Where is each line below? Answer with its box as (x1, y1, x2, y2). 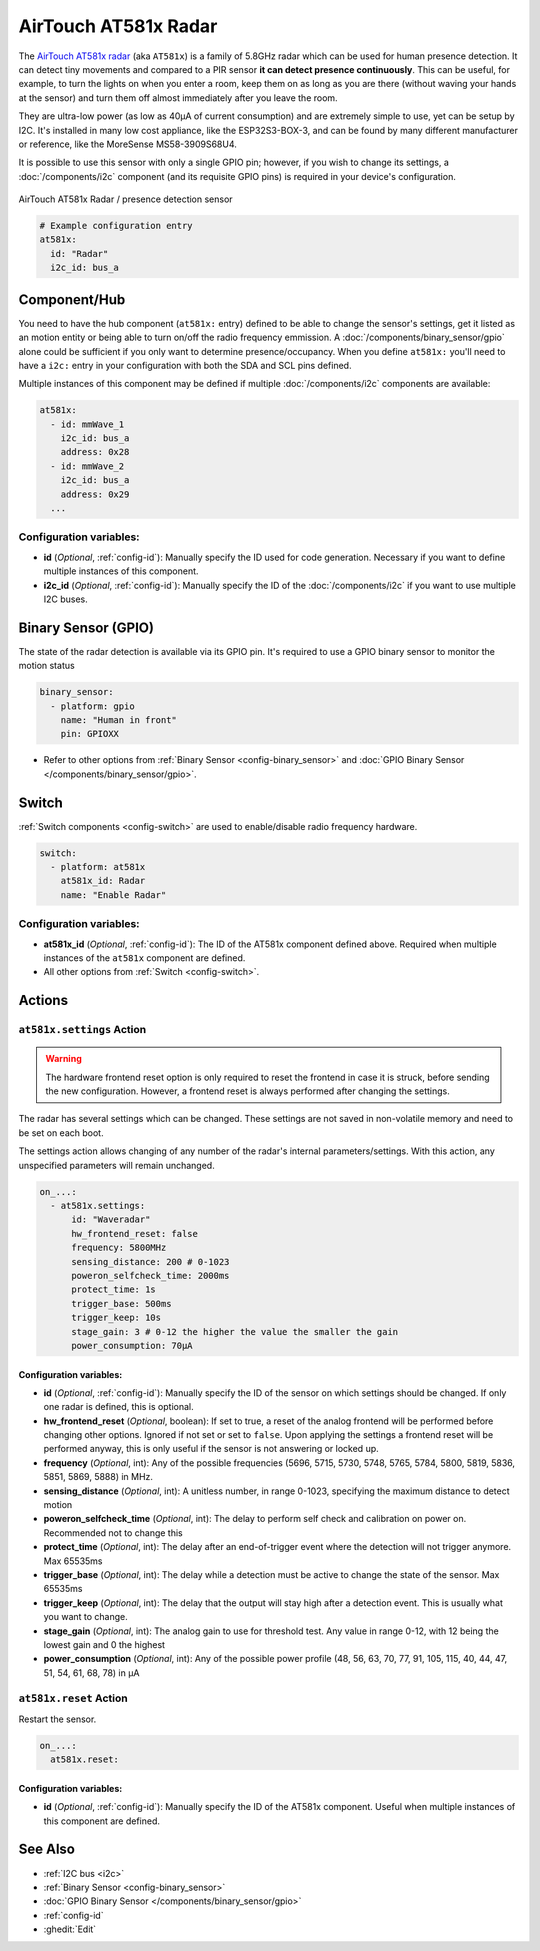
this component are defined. (43, 1815, 160, 1827)
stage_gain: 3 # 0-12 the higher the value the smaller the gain (71, 1326, 399, 1337)
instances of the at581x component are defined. (43, 951, 246, 964)
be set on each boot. (18, 1126, 104, 1139)
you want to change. (43, 1611, 129, 1623)
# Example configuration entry (39, 220, 194, 232)
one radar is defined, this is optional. (43, 1401, 194, 1413)
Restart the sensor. (18, 1713, 97, 1725)
